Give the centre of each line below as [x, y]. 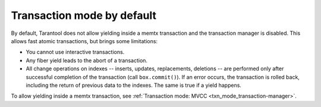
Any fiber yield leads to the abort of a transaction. [87, 60]
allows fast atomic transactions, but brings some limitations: [84, 41]
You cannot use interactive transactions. [75, 52]
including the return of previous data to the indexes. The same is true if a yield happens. [134, 85]
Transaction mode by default [84, 15]
